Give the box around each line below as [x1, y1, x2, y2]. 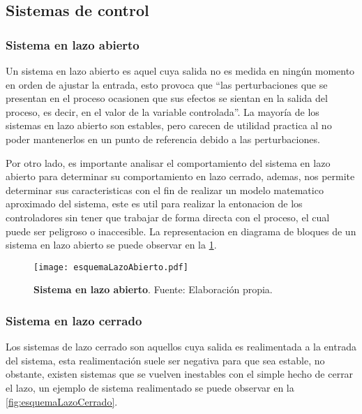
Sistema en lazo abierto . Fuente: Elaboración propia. [33, 282, 273, 297]
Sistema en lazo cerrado [6, 311, 142, 329]
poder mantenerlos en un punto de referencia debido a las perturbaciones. [6, 131, 320, 146]
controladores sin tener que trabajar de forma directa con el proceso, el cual [6, 209, 330, 224]
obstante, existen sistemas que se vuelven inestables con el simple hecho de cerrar [6, 367, 354, 381]
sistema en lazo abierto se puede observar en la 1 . [6, 237, 217, 252]
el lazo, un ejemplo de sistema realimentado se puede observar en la [6, 380, 294, 394]
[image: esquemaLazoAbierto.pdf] [33, 262, 188, 272]
